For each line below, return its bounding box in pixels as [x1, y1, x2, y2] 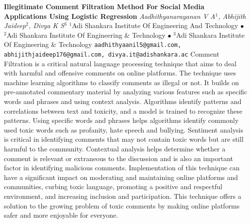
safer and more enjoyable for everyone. [4, 210, 118, 220]
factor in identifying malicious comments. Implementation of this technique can [4, 163, 240, 173]
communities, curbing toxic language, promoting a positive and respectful [4, 181, 222, 192]
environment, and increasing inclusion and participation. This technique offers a [4, 191, 241, 201]
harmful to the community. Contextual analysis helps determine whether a [4, 144, 226, 154]
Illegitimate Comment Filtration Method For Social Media [4, 1, 204, 11]
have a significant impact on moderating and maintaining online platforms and [4, 172, 238, 182]
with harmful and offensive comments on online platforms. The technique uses [4, 68, 236, 78]
